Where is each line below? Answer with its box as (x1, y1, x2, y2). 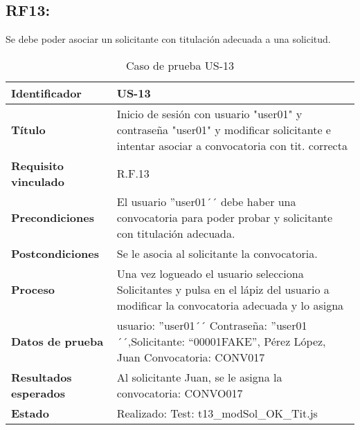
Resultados (11, 368, 72, 385)
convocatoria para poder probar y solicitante (116, 209, 333, 225)
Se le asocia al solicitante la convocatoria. (116, 245, 318, 261)
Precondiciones (11, 209, 94, 225)
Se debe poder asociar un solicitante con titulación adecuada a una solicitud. (6, 32, 331, 46)
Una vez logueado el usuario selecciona (116, 265, 304, 281)
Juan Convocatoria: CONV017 (116, 348, 265, 365)
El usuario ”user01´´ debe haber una (116, 193, 296, 209)
